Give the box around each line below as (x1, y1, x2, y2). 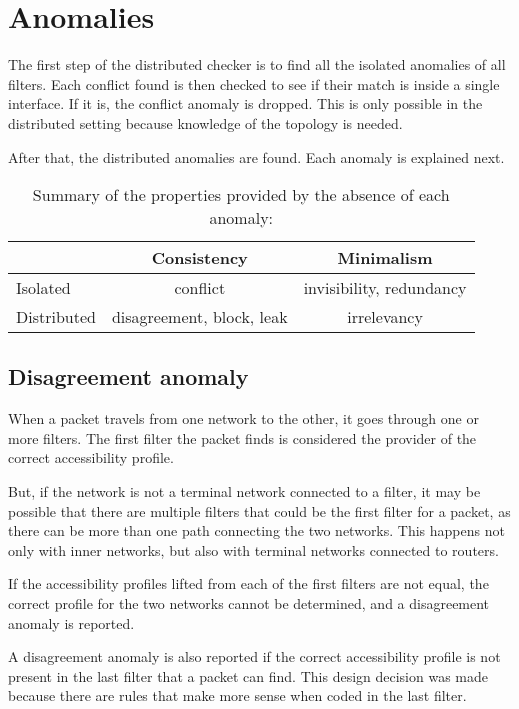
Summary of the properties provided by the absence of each (32, 183, 450, 207)
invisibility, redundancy (303, 276, 467, 300)
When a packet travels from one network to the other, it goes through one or (8, 408, 479, 429)
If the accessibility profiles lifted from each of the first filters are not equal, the (8, 573, 489, 594)
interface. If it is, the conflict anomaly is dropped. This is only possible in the (8, 93, 483, 114)
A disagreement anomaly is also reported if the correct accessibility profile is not (8, 646, 501, 667)
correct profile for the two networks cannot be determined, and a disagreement (8, 593, 490, 614)
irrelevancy (347, 305, 423, 329)
